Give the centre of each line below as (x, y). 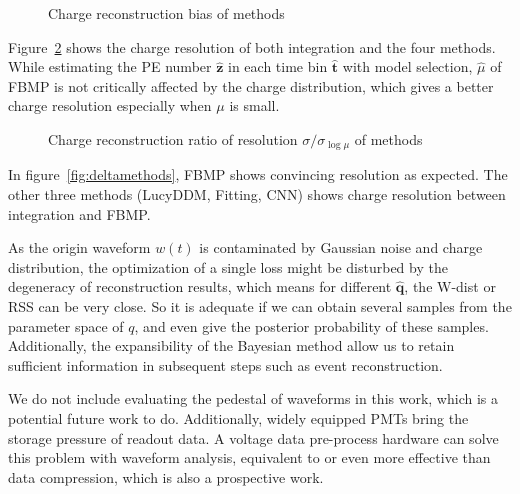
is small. (254, 105)
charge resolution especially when (110, 105)
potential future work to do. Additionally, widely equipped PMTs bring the (238, 417)
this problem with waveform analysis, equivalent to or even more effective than (249, 457)
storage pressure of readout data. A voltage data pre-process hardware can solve (253, 437)
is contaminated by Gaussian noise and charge (341, 247)
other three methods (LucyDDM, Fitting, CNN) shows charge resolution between (257, 194)
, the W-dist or (450, 286)
